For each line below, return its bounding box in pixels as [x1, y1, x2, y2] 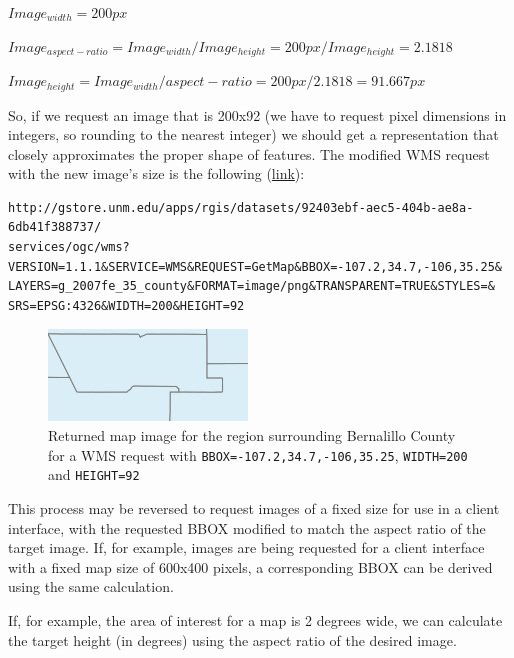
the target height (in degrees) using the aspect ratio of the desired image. [8, 629, 457, 650]
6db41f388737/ [8, 220, 102, 235]
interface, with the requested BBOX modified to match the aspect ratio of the [8, 517, 486, 538]
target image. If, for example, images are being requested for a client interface [8, 537, 485, 558]
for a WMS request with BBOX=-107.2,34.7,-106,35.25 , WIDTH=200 [48, 444, 468, 465]
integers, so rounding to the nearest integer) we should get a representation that [8, 124, 499, 145]
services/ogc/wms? [8, 240, 130, 255]
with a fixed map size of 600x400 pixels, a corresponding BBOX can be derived [8, 556, 493, 577]
